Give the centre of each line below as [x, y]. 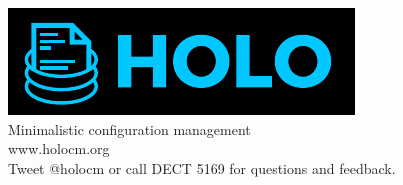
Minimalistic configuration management [129, 128]
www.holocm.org [59, 148]
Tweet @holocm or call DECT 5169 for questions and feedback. [202, 167]
